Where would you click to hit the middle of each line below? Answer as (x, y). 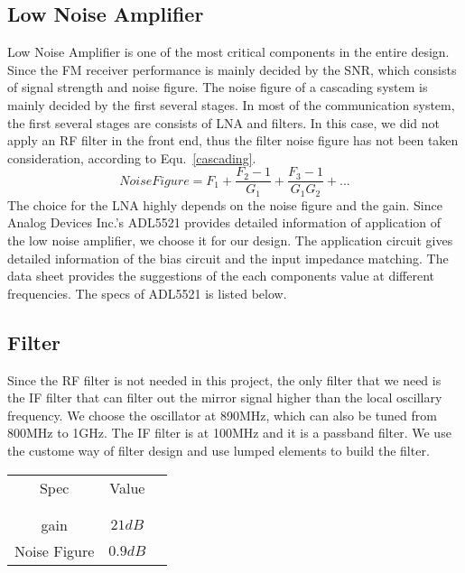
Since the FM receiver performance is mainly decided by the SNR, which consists (232, 69)
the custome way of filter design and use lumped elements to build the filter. (219, 451)
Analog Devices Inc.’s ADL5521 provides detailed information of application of (224, 222)
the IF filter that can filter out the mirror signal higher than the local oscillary (225, 397)
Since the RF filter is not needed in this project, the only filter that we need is (224, 379)
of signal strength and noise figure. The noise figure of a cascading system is (218, 87)
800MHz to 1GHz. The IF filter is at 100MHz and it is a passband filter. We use (229, 433)
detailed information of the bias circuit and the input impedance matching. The (228, 258)
